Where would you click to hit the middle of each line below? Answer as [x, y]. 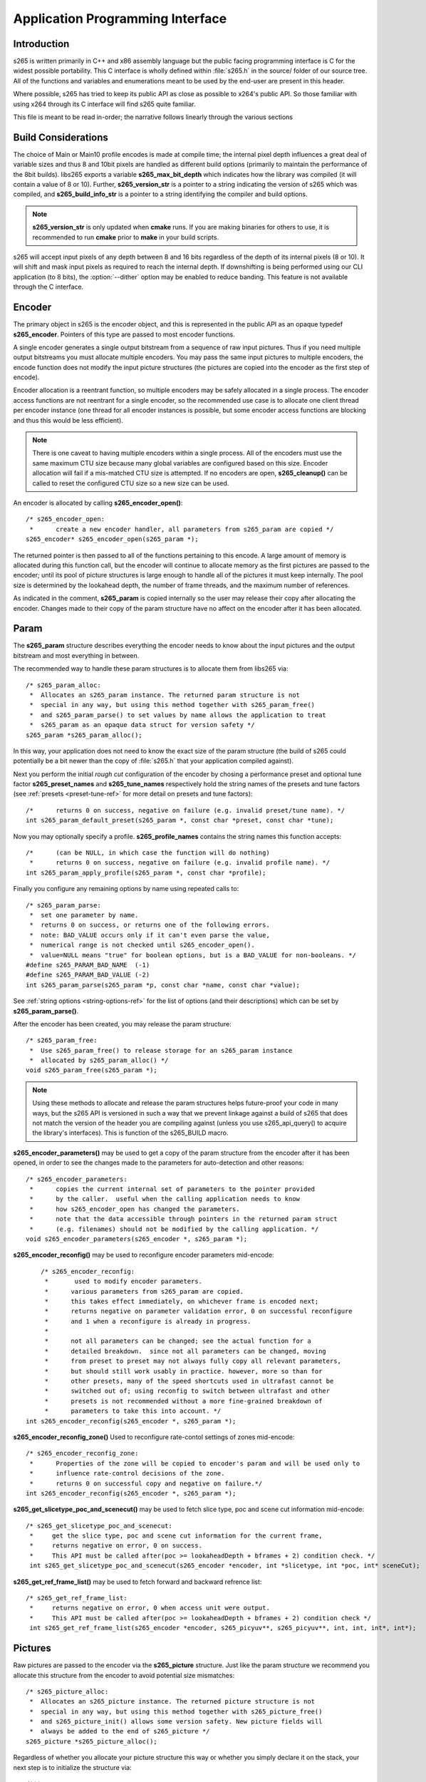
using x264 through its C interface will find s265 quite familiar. [104, 104]
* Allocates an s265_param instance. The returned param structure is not [165, 695]
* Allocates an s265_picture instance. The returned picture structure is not [172, 1701]
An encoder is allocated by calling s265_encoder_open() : [98, 503]
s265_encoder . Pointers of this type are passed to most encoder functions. [124, 334]
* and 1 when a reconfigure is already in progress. [148, 1321]
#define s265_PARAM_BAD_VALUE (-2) [88, 975]
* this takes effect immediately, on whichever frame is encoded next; [182, 1301]
